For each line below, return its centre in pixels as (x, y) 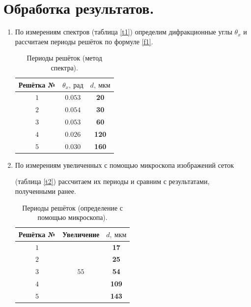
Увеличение (81, 234)
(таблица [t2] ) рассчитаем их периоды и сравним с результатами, (112, 181)
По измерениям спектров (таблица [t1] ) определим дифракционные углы (124, 32)
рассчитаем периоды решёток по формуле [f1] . (84, 41)
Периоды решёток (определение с (72, 207)
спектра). (64, 67)
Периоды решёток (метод (64, 58)
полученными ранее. (45, 191)
